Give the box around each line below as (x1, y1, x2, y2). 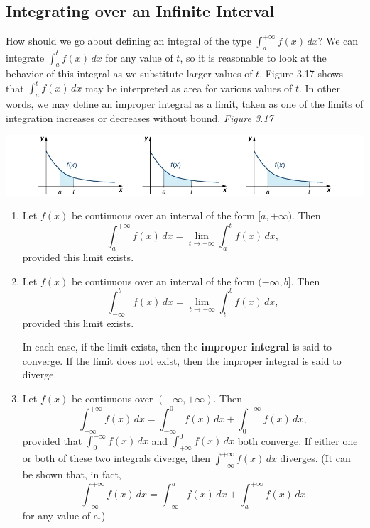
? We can (317, 33, 359, 48)
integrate (6, 50, 45, 65)
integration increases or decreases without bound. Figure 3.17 (6, 110, 273, 125)
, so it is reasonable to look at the (180, 50, 327, 65)
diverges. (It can (280, 451, 351, 466)
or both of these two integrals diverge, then (22, 451, 211, 466)
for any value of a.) (22, 507, 106, 522)
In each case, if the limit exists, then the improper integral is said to (22, 339, 332, 354)
